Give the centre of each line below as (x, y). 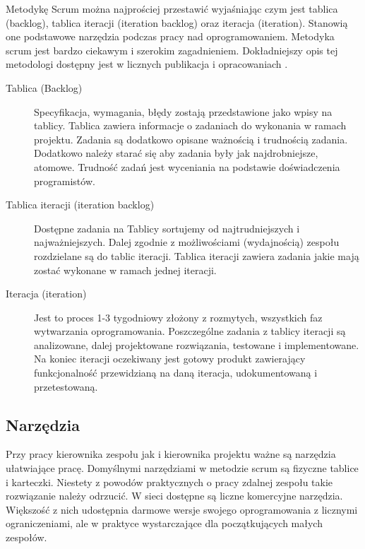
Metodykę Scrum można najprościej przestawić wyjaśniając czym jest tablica (172, 8)
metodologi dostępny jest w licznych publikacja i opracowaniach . (147, 64)
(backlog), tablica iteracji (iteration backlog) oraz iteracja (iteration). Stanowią (177, 22)
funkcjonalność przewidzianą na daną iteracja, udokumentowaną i (176, 373)
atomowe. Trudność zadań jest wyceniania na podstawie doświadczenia (187, 166)
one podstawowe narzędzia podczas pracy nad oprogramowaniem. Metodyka (170, 36)
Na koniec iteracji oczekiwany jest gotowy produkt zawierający (170, 359)
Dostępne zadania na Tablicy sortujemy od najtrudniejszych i (167, 228)
